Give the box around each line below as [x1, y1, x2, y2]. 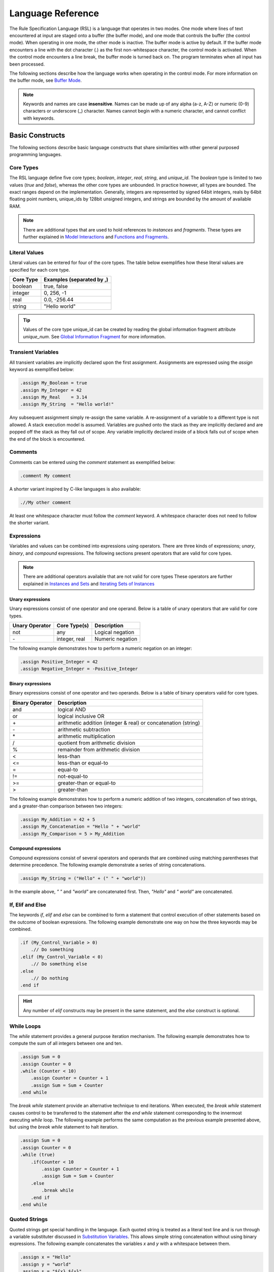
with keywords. [23, 115, 55, 121]
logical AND [57, 706, 86, 713]
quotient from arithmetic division [57, 739, 135, 746]
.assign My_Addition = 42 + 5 [20, 817, 95, 823]
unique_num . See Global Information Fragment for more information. [23, 333, 166, 339]
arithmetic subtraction [57, 726, 111, 733]
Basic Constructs [9, 131, 65, 139]
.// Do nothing [30, 975, 68, 981]
